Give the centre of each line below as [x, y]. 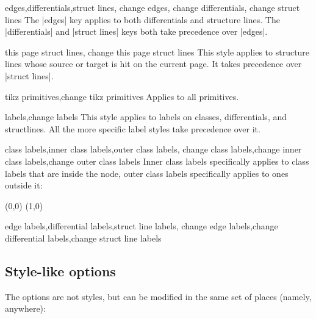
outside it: [24, 185]
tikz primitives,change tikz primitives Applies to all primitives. [122, 96]
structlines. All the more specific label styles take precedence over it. [133, 128]
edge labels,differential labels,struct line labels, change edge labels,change [142, 226]
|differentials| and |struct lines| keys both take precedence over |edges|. [136, 31]
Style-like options [60, 271]
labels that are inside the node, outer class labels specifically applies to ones [147, 173]
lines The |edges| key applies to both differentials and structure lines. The [142, 19]
